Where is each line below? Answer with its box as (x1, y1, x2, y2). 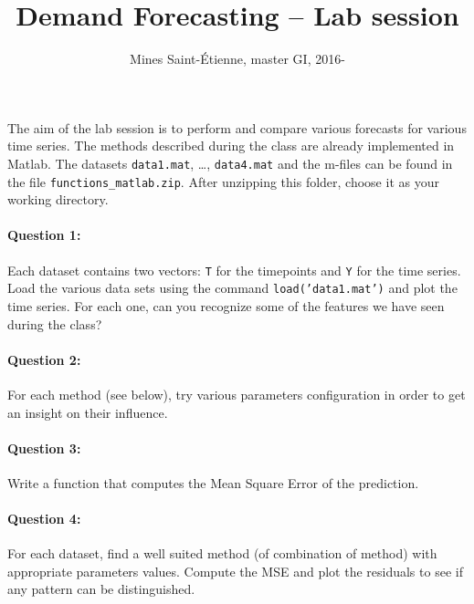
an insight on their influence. (7, 402, 168, 422)
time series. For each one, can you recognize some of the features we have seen (7, 296, 445, 315)
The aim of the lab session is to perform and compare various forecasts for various (7, 118, 467, 137)
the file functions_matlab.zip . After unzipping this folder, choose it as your (7, 172, 439, 191)
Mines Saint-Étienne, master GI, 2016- (130, 49, 345, 68)
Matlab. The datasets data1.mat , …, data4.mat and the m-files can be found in (7, 153, 453, 172)
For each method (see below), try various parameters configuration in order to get (7, 384, 466, 403)
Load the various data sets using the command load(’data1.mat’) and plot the (7, 278, 458, 297)
